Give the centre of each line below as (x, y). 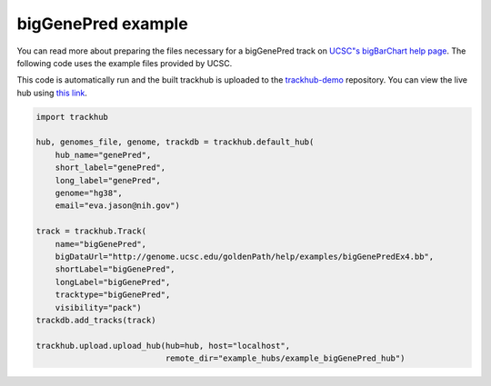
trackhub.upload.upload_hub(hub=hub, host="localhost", (163, 346)
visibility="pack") (99, 307)
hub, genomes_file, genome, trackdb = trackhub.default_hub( (175, 142)
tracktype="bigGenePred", (113, 295)
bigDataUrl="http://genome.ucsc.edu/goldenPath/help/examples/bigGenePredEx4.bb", (245, 257)
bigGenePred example (102, 24)
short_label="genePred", (110, 168)
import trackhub (72, 117)
